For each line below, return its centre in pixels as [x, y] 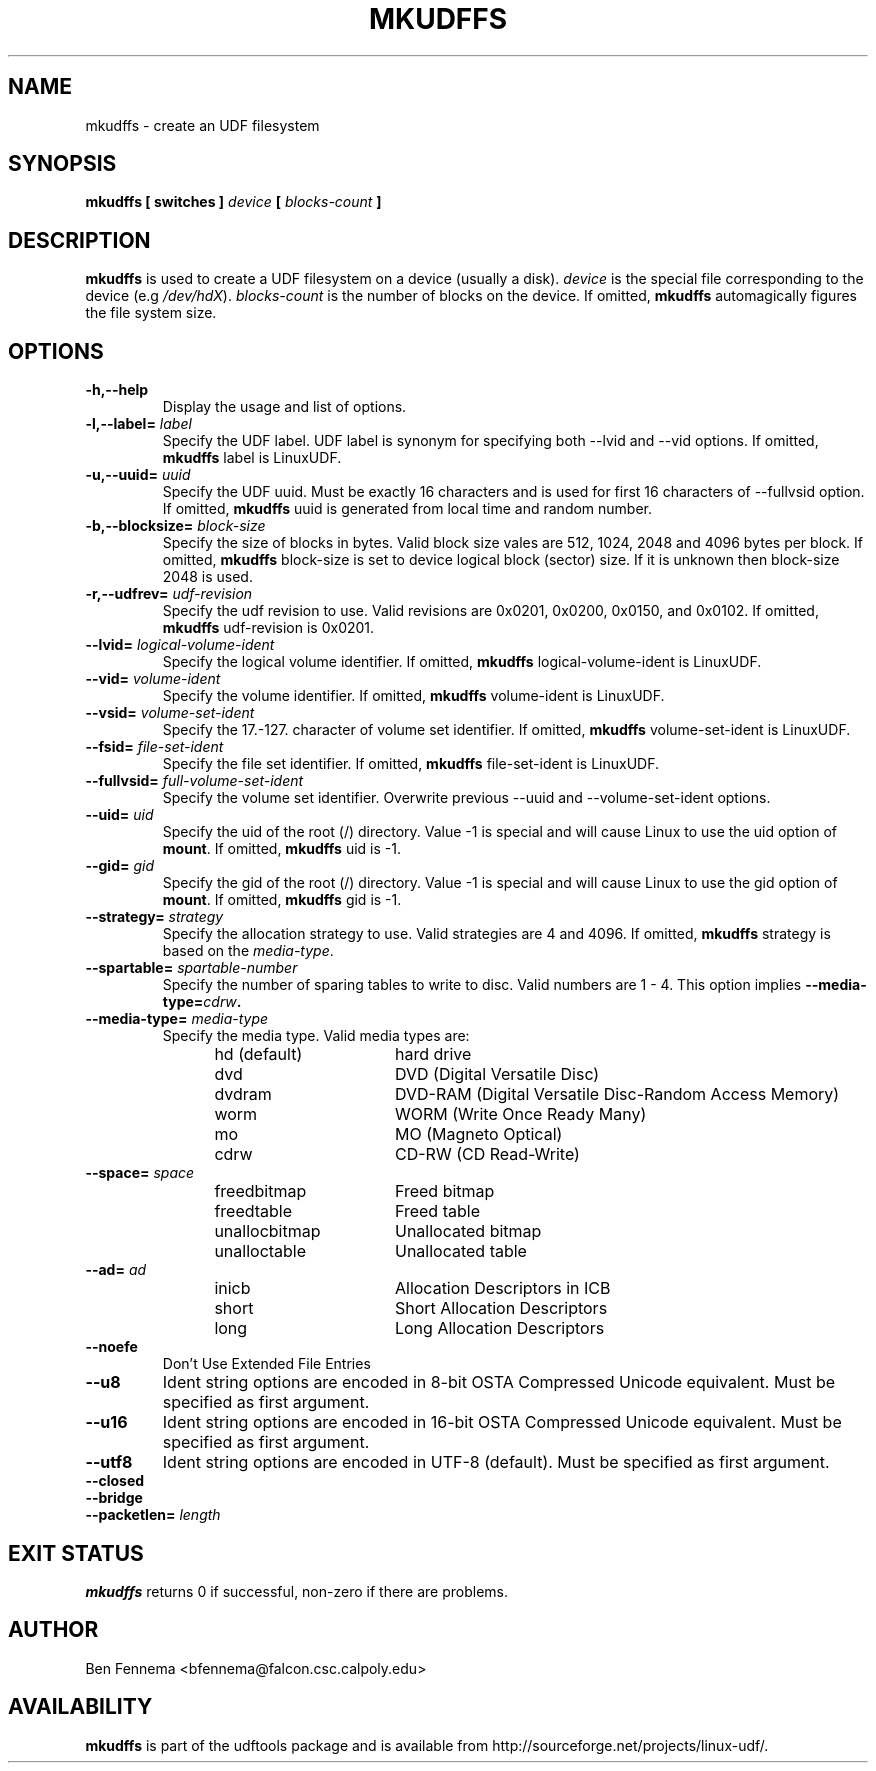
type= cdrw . [202, 1002]
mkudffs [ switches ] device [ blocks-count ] [233, 202]
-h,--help [117, 390]
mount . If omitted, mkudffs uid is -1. [281, 849]
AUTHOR [53, 1630]
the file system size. [151, 313]
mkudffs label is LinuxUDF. [252, 458]
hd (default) [258, 1054]
